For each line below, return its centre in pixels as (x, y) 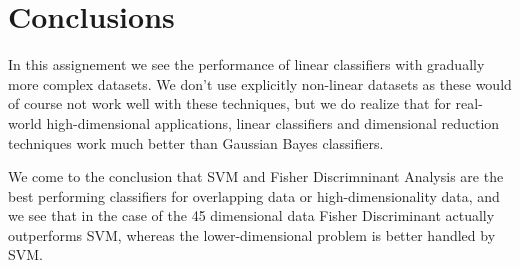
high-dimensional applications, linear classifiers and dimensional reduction (273, 122)
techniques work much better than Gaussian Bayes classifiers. (196, 142)
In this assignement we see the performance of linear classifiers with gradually (246, 64)
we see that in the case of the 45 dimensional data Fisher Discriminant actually (251, 215)
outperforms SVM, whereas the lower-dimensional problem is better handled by (252, 234)
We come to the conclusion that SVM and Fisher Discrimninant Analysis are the (256, 176)
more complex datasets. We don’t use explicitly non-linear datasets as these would (260, 83)
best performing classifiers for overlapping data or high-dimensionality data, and (254, 195)
